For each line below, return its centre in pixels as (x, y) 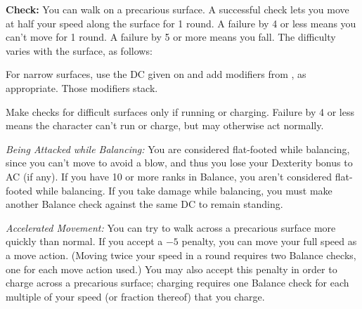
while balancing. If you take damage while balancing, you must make (184, 190)
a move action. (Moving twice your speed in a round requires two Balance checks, (181, 255)
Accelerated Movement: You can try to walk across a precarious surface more (171, 227)
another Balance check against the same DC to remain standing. (144, 204)
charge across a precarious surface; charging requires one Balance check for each (177, 283)
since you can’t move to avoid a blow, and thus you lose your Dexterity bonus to (179, 163)
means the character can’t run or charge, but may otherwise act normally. (165, 125)
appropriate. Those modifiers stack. (82, 87)
